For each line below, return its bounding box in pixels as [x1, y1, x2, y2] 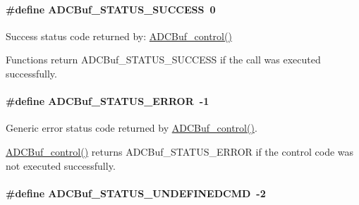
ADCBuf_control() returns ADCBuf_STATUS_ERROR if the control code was [6, 144, 354, 159]
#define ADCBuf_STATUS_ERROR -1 [6, 94, 209, 108]
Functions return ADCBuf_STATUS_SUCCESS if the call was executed [6, 52, 321, 67]
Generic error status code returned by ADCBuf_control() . [6, 120, 257, 135]
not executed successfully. [6, 158, 116, 173]
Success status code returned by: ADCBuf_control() [6, 28, 232, 43]
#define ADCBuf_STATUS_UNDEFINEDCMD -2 [6, 185, 266, 200]
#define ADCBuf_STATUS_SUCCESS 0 [6, 1, 216, 16]
